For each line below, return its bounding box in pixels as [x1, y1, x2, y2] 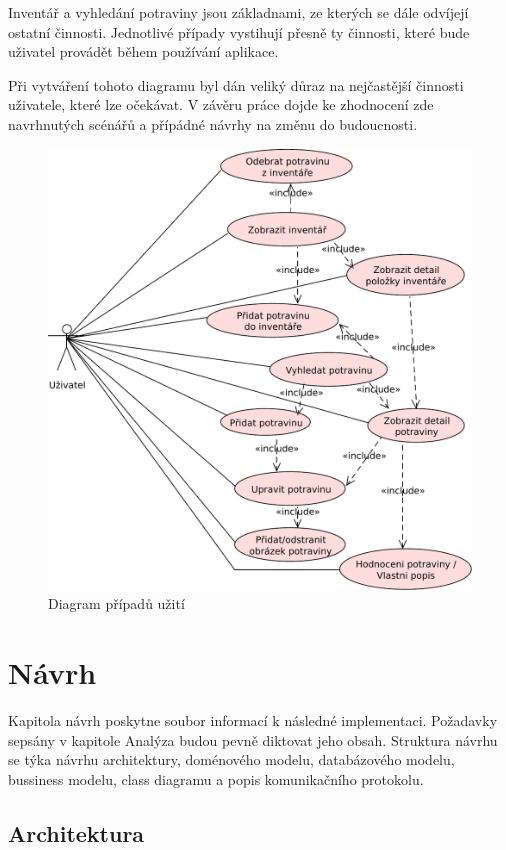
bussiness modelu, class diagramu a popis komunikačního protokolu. [8, 768, 424, 789]
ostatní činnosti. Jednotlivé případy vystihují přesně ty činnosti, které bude [8, 21, 470, 42]
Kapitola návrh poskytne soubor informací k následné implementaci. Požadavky [8, 710, 498, 731]
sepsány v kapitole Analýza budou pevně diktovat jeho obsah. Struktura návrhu [8, 729, 498, 750]
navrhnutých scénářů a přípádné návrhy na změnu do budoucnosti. [8, 113, 418, 134]
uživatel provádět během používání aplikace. [8, 41, 279, 62]
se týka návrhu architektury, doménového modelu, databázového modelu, [8, 749, 455, 770]
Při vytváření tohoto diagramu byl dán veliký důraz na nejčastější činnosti [8, 74, 464, 95]
